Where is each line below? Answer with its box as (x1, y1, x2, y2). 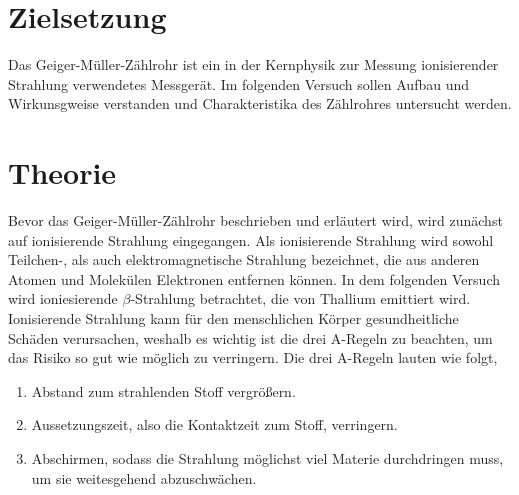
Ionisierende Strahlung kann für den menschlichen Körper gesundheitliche (8, 308, 459, 328)
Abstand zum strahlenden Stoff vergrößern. (31, 380, 296, 401)
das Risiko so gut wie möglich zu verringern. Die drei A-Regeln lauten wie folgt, (8, 347, 498, 368)
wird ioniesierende (8, 288, 118, 309)
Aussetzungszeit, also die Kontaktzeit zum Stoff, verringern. (31, 414, 398, 435)
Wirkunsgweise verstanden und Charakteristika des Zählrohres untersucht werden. (8, 93, 512, 114)
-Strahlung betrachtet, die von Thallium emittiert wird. (130, 288, 471, 309)
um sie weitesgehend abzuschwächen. (31, 467, 257, 488)
